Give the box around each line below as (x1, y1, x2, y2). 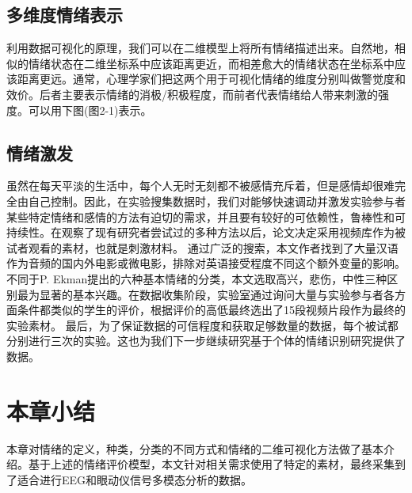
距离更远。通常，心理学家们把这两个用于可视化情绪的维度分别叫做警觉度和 (17, 70, 406, 87)
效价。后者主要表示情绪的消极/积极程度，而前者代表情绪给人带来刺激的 (6, 85, 378, 102)
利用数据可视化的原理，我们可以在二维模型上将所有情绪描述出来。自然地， (6, 40, 395, 56)
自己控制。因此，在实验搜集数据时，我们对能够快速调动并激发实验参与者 (28, 192, 406, 209)
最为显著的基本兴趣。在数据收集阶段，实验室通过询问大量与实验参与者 (17, 286, 383, 302)
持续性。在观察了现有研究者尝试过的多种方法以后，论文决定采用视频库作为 (6, 224, 395, 241)
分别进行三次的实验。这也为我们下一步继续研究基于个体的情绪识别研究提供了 (6, 332, 406, 349)
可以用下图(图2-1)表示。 (28, 101, 152, 118)
